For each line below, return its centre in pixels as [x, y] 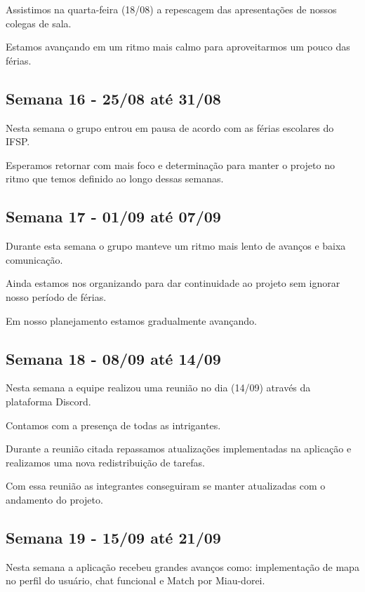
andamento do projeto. [54, 499]
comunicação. [34, 259]
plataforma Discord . [48, 401]
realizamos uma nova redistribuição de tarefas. [105, 462]
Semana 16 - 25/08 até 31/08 [113, 98]
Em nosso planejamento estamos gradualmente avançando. [131, 320]
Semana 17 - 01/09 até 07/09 [113, 216]
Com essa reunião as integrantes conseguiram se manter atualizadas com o [166, 486]
